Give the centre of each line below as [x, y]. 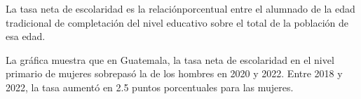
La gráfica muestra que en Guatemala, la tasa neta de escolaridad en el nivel [170, 59]
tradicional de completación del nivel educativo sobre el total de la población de [177, 22]
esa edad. [26, 36]
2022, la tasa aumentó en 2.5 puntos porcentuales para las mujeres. [150, 87]
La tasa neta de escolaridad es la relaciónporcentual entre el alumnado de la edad [180, 8]
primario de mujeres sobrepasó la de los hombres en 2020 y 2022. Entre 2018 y [174, 73]
